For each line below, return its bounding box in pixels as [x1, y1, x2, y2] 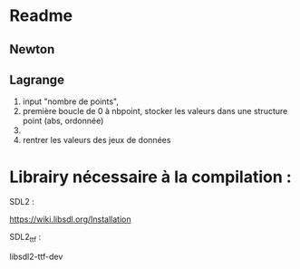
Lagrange [9, 72, 65, 87]
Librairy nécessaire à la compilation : [9, 167, 292, 187]
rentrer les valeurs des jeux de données [22, 135, 171, 146]
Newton [9, 42, 55, 57]
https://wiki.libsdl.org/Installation [9, 214, 131, 225]
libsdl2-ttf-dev [9, 251, 63, 263]
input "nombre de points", [22, 96, 120, 107]
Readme [9, 5, 73, 26]
